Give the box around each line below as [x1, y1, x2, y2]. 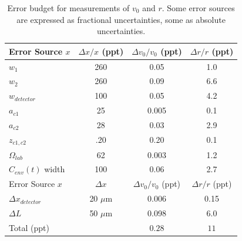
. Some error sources [162, 2, 235, 14]
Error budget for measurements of [7, 2, 130, 14]
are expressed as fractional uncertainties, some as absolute [16, 13, 226, 25]
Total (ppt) [9, 221, 49, 233]
